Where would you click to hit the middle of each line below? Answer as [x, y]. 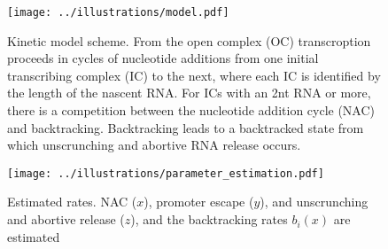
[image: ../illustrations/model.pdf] [118, 12]
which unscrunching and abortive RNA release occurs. [154, 145]
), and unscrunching [314, 202]
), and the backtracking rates [209, 219]
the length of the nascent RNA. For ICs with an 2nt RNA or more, [189, 93]
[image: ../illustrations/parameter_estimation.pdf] [166, 173]
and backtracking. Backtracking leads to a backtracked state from [186, 127]
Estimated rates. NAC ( [72, 202]
